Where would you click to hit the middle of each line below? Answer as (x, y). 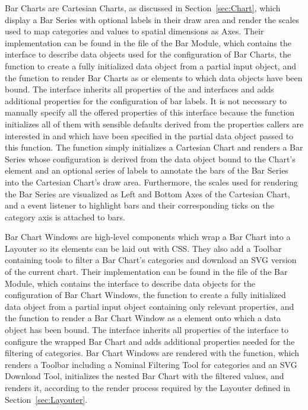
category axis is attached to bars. (65, 217)
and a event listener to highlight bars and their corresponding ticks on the (139, 205)
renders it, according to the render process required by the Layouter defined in (148, 387)
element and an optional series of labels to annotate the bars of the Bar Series (147, 170)
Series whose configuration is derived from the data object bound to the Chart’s (150, 158)
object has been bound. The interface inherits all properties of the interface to (147, 330)
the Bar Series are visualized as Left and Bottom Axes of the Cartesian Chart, (147, 193)
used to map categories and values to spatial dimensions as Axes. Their (134, 31)
